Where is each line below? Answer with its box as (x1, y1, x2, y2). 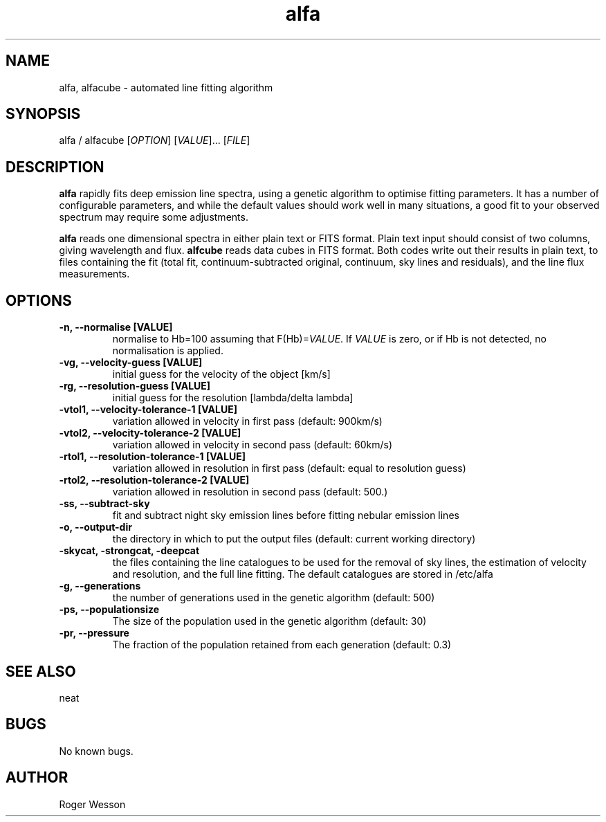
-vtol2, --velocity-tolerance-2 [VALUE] (59, 427, 241, 439)
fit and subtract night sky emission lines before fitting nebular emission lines (112, 509, 459, 522)
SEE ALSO (6, 662, 76, 680)
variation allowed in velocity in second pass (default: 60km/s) (112, 439, 393, 451)
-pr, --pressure (59, 627, 129, 639)
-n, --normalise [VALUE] (59, 321, 173, 334)
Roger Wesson (59, 798, 126, 810)
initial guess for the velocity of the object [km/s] (112, 368, 331, 381)
